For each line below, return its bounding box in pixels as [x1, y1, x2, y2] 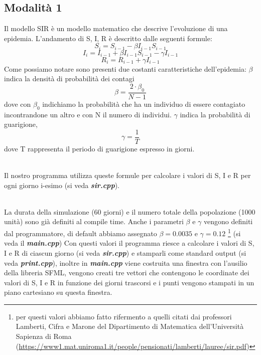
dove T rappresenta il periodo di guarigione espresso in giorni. [4, 143, 195, 153]
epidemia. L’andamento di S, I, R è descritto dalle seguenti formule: [4, 33, 212, 43]
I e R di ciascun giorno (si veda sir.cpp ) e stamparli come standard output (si [4, 247, 246, 258]
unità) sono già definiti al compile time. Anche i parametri [4, 216, 184, 227]
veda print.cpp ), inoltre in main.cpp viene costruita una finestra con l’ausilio [4, 257, 247, 268]
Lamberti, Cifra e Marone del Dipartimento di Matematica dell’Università [16, 321, 244, 331]
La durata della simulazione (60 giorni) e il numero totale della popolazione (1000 [4, 206, 255, 217]
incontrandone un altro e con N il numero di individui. [4, 109, 172, 119]
